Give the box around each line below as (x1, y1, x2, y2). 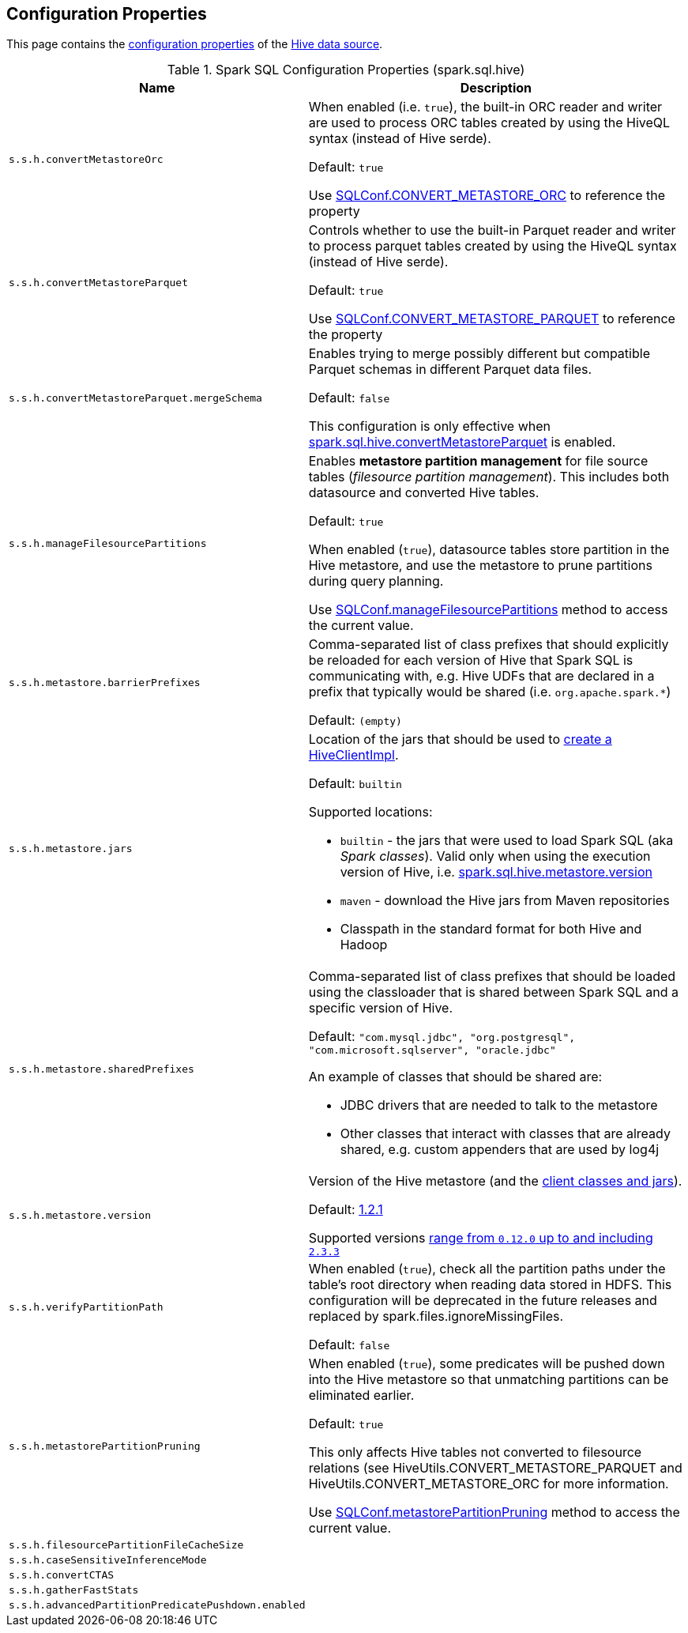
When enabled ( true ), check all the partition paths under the (308, 1261, 666, 1277)
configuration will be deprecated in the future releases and (308, 1292, 657, 1309)
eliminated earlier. (308, 1387, 415, 1404)
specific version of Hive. (308, 1000, 453, 1016)
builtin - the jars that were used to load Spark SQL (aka (340, 832, 674, 849)
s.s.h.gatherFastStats (9, 1584, 139, 1597)
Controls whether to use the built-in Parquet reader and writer (308, 222, 676, 239)
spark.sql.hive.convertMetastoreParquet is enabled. (308, 434, 616, 451)
